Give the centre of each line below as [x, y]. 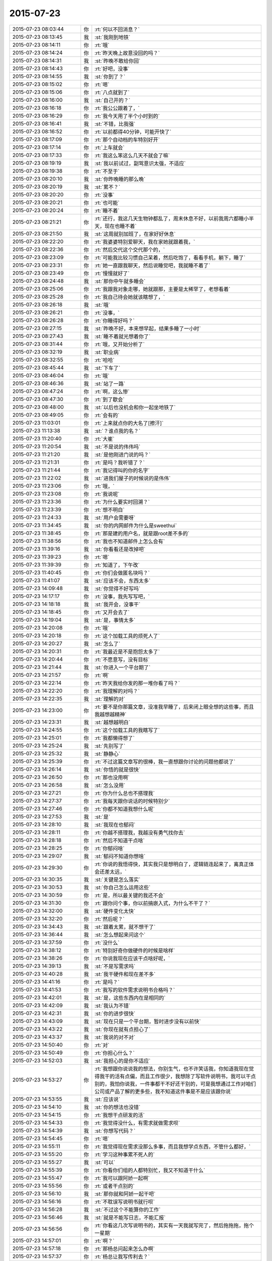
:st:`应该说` [107, 1099]
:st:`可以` [105, 1162]
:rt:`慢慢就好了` [112, 273]
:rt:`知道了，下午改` [117, 565]
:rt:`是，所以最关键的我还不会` [130, 895]
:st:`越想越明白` [112, 722]
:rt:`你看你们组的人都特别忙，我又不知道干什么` [150, 1170]
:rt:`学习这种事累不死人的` [125, 1154]
